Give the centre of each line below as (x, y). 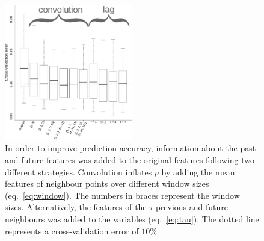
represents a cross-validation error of (72, 230)
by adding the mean (198, 171)
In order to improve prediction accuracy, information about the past (130, 148)
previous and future (192, 207)
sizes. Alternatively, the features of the (76, 207)
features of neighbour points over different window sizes (107, 183)
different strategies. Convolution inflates (78, 171)
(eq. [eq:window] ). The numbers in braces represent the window (122, 195)
